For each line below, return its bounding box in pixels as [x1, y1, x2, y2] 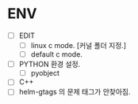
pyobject [30, 69, 60, 78]
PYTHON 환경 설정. [18, 60, 81, 69]
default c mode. [30, 50, 82, 59]
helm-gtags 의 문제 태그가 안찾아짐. [18, 87, 131, 97]
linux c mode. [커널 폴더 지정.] [30, 41, 127, 50]
